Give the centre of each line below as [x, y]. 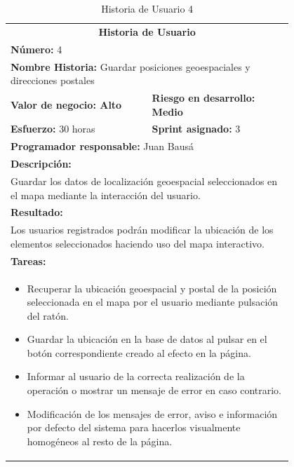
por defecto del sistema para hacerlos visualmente [134, 427]
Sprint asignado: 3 [196, 129]
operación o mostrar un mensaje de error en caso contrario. [154, 390]
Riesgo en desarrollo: [203, 97]
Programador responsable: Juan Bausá [102, 146]
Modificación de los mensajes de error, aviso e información [152, 413]
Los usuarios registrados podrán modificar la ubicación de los [142, 230]
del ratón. [48, 315]
